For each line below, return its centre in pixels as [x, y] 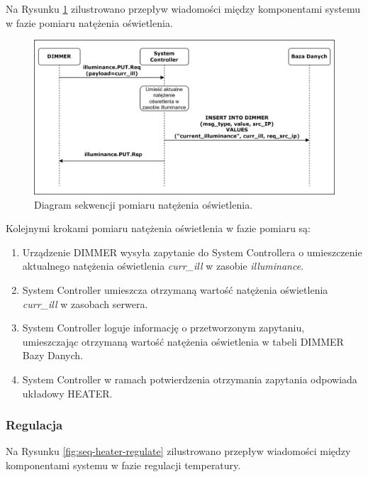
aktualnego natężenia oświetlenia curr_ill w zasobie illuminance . [163, 266]
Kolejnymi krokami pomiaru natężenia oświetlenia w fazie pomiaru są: [158, 228]
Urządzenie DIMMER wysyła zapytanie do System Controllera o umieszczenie [192, 252]
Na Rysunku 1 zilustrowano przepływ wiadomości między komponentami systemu [183, 9]
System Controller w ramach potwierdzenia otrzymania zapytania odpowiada [190, 379]
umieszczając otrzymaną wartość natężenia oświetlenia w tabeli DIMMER [183, 341]
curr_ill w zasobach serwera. [85, 303]
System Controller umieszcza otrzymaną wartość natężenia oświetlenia [175, 289]
